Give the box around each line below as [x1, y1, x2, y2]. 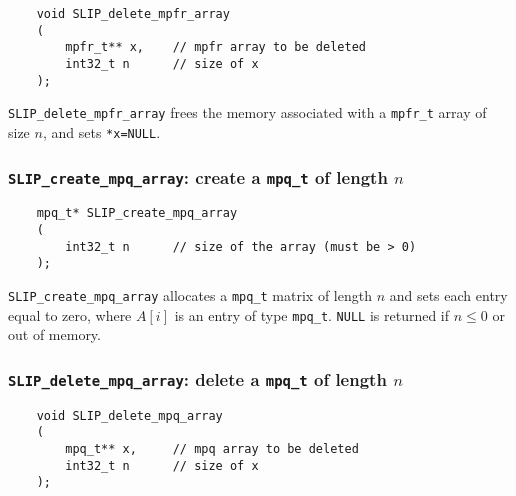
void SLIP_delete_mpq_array [36, 408, 223, 423]
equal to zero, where [8, 304, 132, 325]
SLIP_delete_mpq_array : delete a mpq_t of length [8, 366, 387, 391]
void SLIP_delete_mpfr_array [36, 7, 230, 21]
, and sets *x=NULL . [42, 121, 161, 142]
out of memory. [8, 324, 101, 345]
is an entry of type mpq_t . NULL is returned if [174, 304, 450, 325]
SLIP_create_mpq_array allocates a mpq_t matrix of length [8, 285, 372, 305]
